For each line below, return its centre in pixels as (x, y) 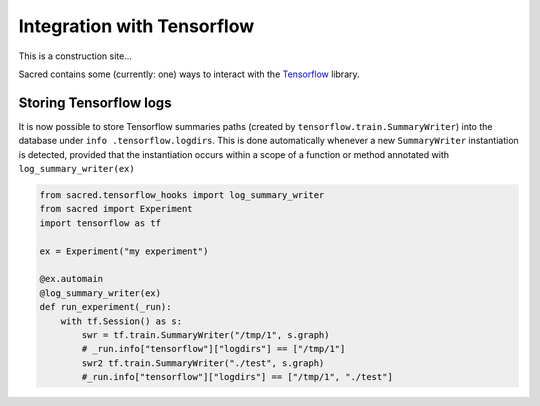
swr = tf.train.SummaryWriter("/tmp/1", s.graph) (205, 334)
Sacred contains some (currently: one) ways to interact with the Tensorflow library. (189, 74)
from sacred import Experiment (116, 209)
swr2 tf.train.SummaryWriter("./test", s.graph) (203, 363)
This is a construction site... (75, 56)
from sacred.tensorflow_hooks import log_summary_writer (182, 195)
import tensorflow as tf (100, 223)
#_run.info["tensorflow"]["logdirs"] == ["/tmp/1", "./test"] (237, 377)
